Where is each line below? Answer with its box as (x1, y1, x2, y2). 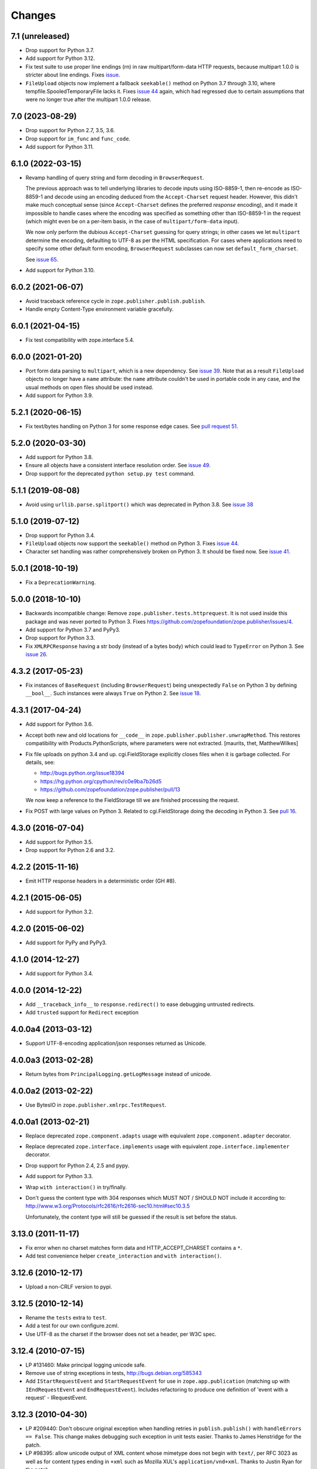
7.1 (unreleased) (11, 31, 70, 41)
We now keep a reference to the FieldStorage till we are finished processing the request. (25, 797, 240, 804)
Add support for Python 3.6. (25, 720, 93, 728)
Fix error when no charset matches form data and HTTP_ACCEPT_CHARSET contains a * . (25, 1244, 242, 1251)
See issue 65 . (25, 256, 59, 263)
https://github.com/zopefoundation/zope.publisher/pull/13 (40, 786, 181, 793)
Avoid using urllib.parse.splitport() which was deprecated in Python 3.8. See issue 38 (25, 501, 254, 508)
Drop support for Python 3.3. (25, 635, 95, 642)
